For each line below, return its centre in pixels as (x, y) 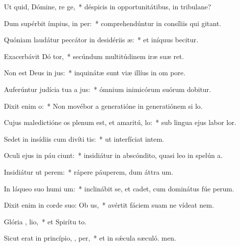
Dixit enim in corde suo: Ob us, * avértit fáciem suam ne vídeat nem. (109, 205)
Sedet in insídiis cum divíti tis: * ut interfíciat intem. (84, 138)
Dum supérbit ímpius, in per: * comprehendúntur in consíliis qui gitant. (113, 23)
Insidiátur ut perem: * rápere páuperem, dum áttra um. (89, 171)
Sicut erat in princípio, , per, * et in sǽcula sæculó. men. (90, 238)
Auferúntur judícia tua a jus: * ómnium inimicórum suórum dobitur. (107, 89)
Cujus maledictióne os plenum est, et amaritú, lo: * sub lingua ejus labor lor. (120, 122)
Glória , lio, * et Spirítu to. (45, 221)
